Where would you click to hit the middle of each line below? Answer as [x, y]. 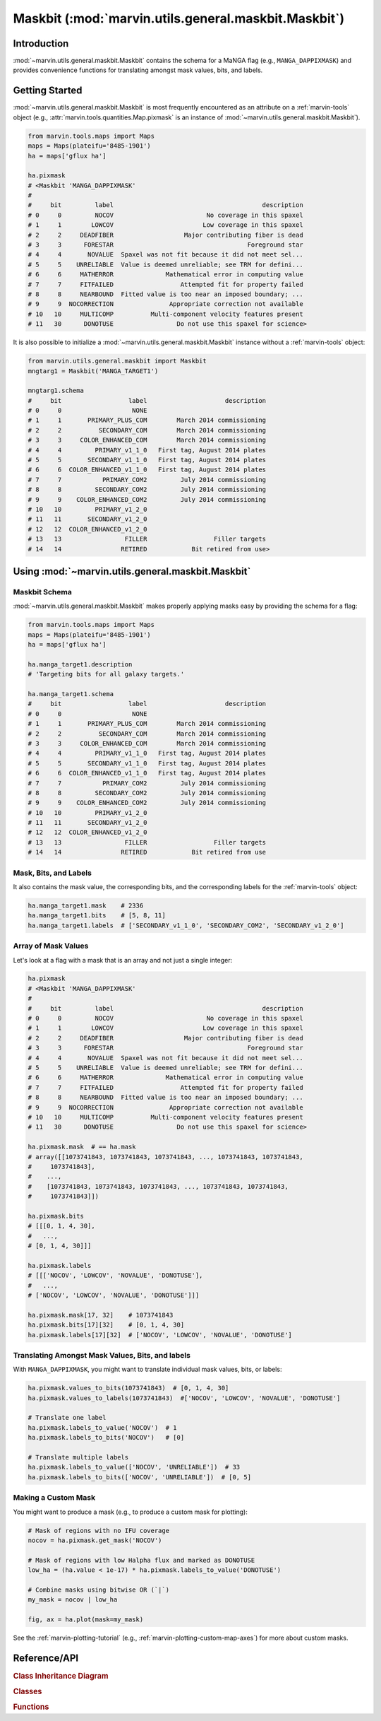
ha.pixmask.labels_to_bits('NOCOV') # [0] [106, 1438]
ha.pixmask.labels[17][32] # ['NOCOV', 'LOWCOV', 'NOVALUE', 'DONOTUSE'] [160, 1335]
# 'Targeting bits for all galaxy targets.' [106, 674]
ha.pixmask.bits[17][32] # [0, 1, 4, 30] [106, 1325]
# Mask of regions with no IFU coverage [98, 1531]
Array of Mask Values [51, 946]
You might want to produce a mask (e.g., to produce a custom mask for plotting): [131, 1512]
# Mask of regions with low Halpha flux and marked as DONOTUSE [141, 1560]
